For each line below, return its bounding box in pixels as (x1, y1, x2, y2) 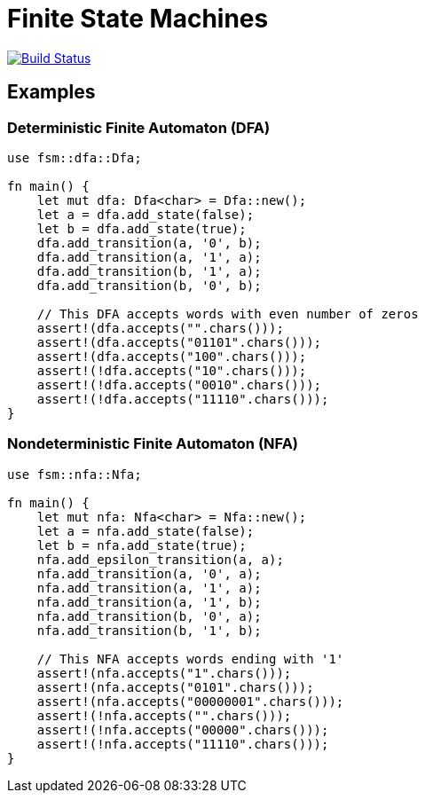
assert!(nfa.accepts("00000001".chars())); (36, 694, 344, 709)
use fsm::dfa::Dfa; (7, 150, 142, 165)
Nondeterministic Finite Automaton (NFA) (7, 435, 299, 453)
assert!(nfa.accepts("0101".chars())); (36, 679, 314, 694)
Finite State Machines (7, 4, 269, 34)
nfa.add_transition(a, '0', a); (36, 566, 262, 581)
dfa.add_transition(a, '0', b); (36, 235, 262, 250)
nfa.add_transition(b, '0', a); (36, 608, 262, 624)
